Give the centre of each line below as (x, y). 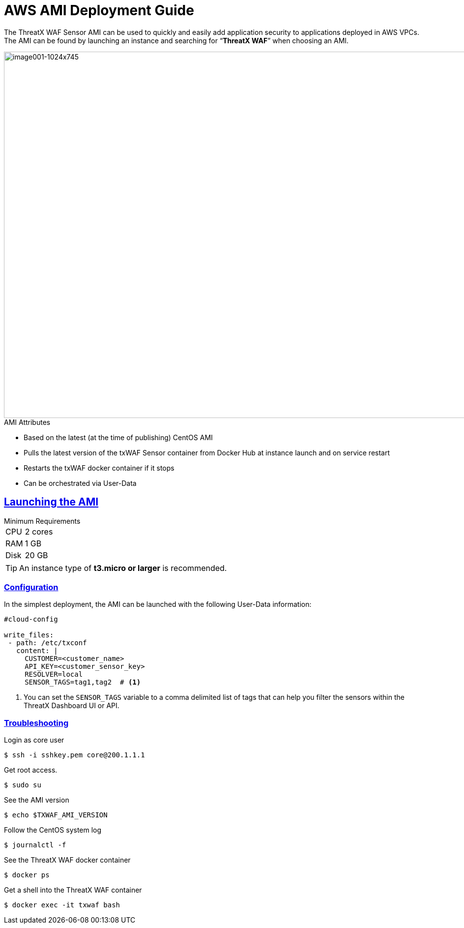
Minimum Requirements (42, 521)
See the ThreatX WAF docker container (67, 860)
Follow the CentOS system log (53, 830)
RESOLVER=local (54, 674)
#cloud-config (31, 619)
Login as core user (34, 740)
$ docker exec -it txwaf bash (62, 905)
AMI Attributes (27, 422)
